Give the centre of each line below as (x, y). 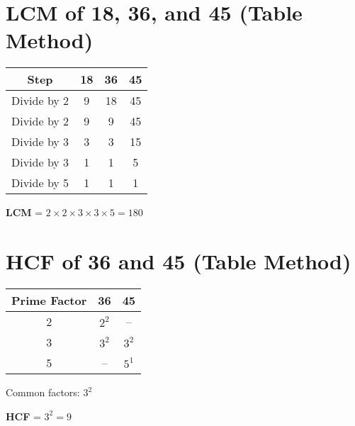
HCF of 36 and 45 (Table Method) (179, 261)
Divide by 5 (40, 183)
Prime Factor (49, 301)
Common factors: (43, 392)
